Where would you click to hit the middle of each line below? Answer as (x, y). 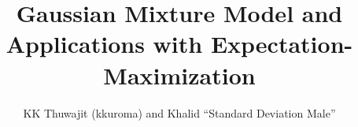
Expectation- (282, 44)
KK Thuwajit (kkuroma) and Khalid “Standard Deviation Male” (179, 112)
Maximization (179, 75)
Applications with (104, 44)
